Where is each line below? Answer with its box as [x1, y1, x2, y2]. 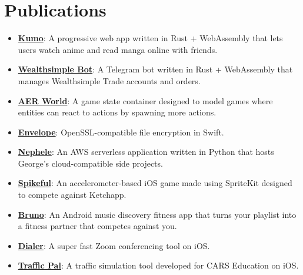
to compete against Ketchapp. [18, 188, 126, 201]
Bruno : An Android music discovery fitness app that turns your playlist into [18, 208, 297, 220]
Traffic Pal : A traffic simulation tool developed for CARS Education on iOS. [18, 259, 299, 271]
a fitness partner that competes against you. [18, 220, 177, 232]
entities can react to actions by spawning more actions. [18, 106, 217, 118]
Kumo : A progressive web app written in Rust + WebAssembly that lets [18, 32, 283, 44]
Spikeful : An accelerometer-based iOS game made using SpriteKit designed [18, 177, 292, 189]
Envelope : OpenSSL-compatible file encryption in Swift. [18, 125, 224, 138]
